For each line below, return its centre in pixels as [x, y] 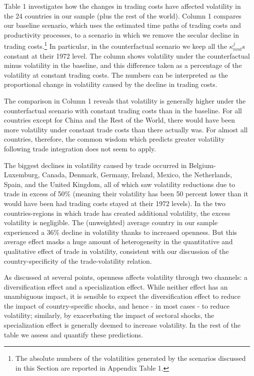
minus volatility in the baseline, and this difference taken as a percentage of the [123, 65]
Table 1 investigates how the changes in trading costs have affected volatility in [122, 6]
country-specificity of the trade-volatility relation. [78, 261]
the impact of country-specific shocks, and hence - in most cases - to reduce [117, 305]
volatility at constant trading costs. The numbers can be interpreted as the [116, 74]
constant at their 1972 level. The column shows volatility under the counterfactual [127, 55]
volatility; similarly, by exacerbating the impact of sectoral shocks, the [109, 315]
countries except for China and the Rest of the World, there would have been [120, 120]
